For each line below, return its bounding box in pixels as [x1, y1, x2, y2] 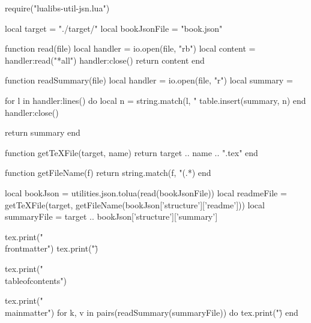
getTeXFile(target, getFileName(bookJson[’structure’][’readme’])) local [5, 198, 265, 211]
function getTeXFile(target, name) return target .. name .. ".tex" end [5, 146, 258, 158]
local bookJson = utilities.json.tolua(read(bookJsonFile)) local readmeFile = [5, 186, 287, 199]
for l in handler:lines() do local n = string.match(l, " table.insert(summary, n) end [5, 94, 306, 106]
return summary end [5, 126, 80, 139]
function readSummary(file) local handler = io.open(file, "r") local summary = [5, 74, 293, 86]
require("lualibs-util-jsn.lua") [5, 2, 110, 14]
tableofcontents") [5, 274, 67, 286]
